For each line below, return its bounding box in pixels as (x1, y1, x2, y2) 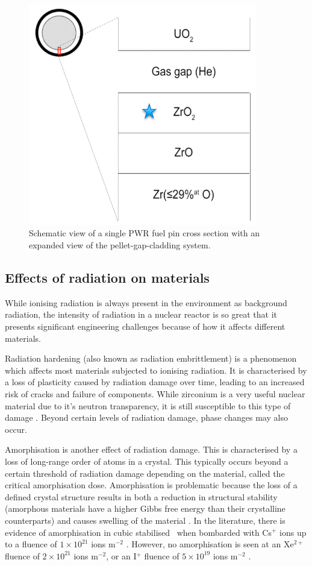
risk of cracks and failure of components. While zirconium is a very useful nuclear (5, 388, 305, 400)
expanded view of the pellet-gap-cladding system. (29, 239, 211, 251)
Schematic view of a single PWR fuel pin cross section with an (29, 227, 260, 239)
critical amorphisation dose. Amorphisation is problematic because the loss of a (5, 479, 298, 491)
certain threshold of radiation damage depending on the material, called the (5, 467, 285, 479)
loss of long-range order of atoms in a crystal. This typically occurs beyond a (5, 454, 289, 467)
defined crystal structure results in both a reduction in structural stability (5, 490, 278, 503)
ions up (279, 526, 307, 538)
